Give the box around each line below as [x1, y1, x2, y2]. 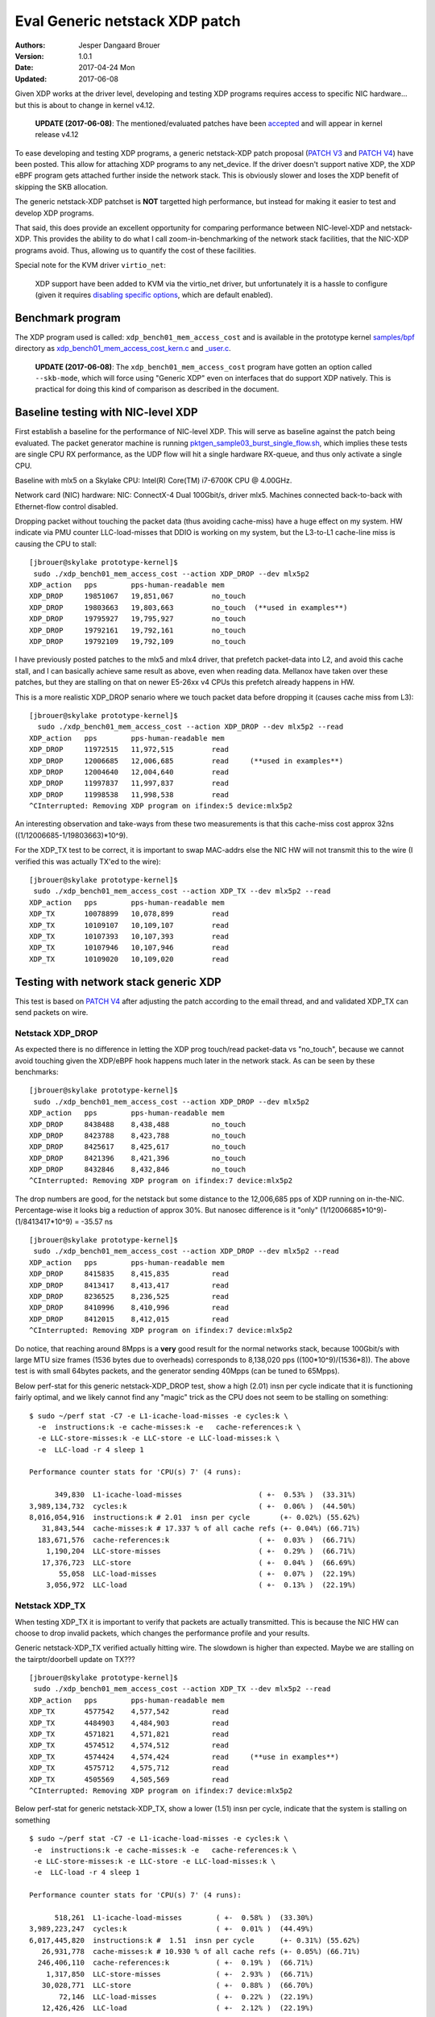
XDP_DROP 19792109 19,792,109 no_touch [29, 637, 246, 645]
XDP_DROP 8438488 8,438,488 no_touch [29, 1120, 246, 1129]
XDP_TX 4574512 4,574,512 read [29, 1741, 230, 1750]
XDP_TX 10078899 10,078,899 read [29, 909, 230, 919]
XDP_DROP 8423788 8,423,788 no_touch [29, 1130, 246, 1140]
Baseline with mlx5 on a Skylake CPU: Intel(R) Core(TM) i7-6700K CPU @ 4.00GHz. [14, 475, 292, 485]
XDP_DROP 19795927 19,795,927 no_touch [29, 614, 246, 624]
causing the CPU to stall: [14, 539, 97, 549]
